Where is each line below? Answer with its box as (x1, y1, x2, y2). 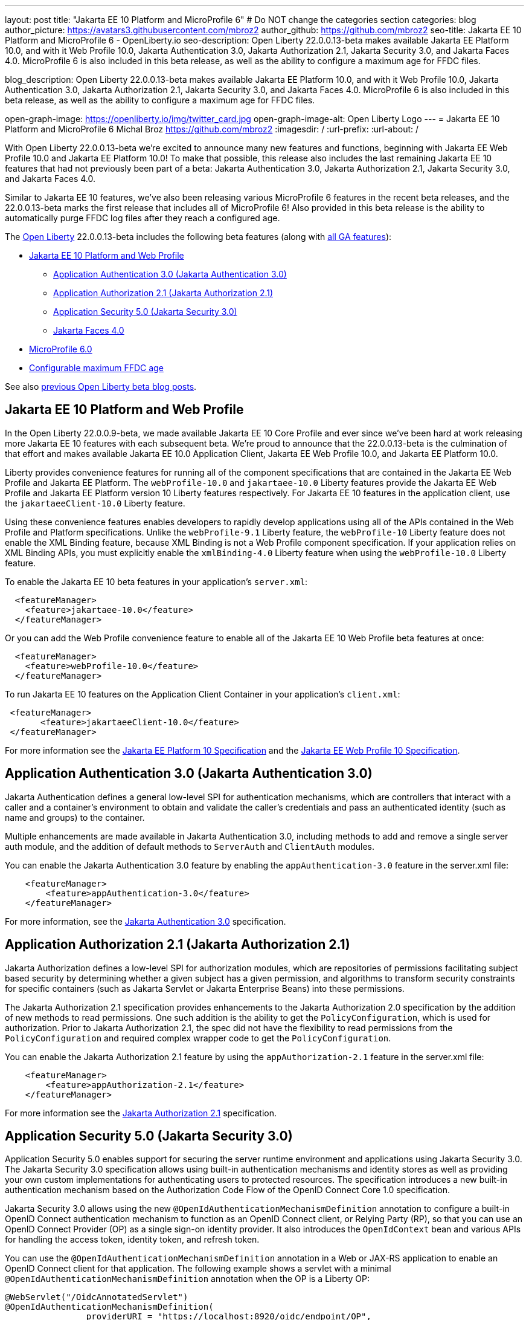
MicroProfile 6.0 (29, 344, 92, 354)
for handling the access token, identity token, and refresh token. (5, 1234, 260, 1245)
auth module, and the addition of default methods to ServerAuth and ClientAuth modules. (5, 841, 374, 852)
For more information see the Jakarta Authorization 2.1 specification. (5, 1107, 277, 1118)
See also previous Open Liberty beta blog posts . (5, 381, 197, 392)
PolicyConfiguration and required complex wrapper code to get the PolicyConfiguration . (5, 1032, 391, 1043)
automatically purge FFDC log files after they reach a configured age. (5, 213, 280, 223)
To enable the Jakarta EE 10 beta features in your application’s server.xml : (5, 576, 308, 587)
